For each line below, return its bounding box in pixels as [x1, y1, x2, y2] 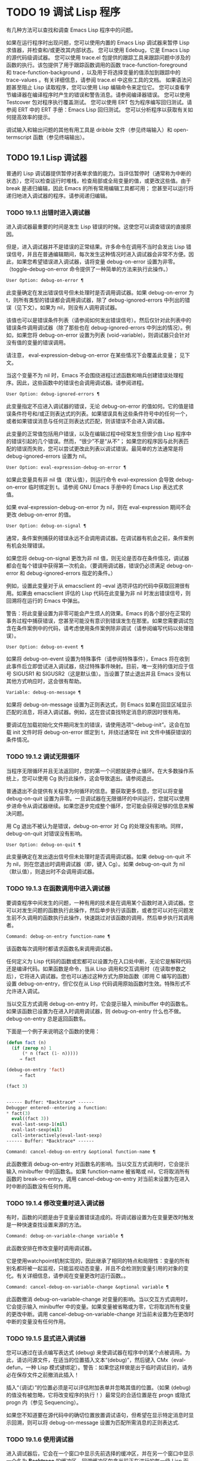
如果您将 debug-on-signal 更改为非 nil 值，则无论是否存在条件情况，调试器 [6, 554, 189, 562]
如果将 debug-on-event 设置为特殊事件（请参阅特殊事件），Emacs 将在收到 [6, 655, 190, 662]
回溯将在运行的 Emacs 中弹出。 [6, 597, 83, 604]
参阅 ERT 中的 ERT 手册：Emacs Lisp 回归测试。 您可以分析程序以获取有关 [6, 106, 188, 113]
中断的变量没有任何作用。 [6, 1318, 69, 1325]
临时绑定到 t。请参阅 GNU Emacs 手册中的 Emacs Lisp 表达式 [28, 483, 179, 491]
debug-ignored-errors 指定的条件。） [26, 569, 116, 576]
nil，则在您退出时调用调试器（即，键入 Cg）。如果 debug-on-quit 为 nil [12, 861, 186, 868]
